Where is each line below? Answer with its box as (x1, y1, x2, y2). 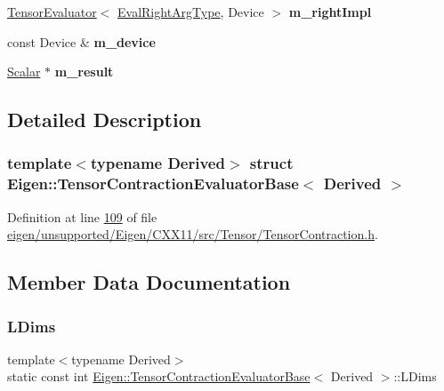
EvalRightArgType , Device (117, 3, 264, 20)
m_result (54, 62, 114, 81)
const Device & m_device (7, 32, 156, 51)
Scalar (7, 62, 41, 81)
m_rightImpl (288, 3, 372, 20)
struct (249, 152, 294, 174)
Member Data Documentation (7, 268, 291, 296)
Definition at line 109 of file (7, 207, 157, 226)
